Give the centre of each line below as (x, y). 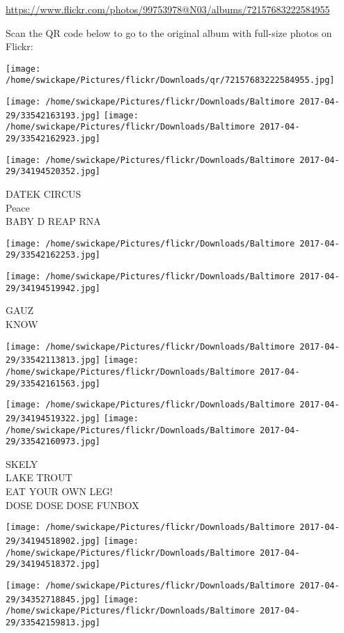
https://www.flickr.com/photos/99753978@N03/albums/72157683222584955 (168, 9)
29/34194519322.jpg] (53, 418)
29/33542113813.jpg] (53, 360)
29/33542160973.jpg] (53, 442)
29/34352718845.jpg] (53, 599)
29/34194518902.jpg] (53, 541)
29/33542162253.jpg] (53, 255)
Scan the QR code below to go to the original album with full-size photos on (169, 32)
